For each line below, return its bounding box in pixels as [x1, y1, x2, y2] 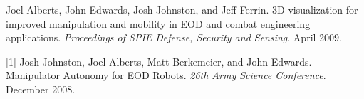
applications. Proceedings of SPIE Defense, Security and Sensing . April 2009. [6, 30, 342, 45]
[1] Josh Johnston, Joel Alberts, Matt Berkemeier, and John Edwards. [6, 53, 312, 68]
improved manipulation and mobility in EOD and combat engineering [6, 16, 311, 31]
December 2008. [6, 81, 76, 96]
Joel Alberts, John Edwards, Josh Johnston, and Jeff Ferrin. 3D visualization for [6, 2, 358, 16]
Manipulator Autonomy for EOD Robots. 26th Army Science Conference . [6, 68, 326, 83]
